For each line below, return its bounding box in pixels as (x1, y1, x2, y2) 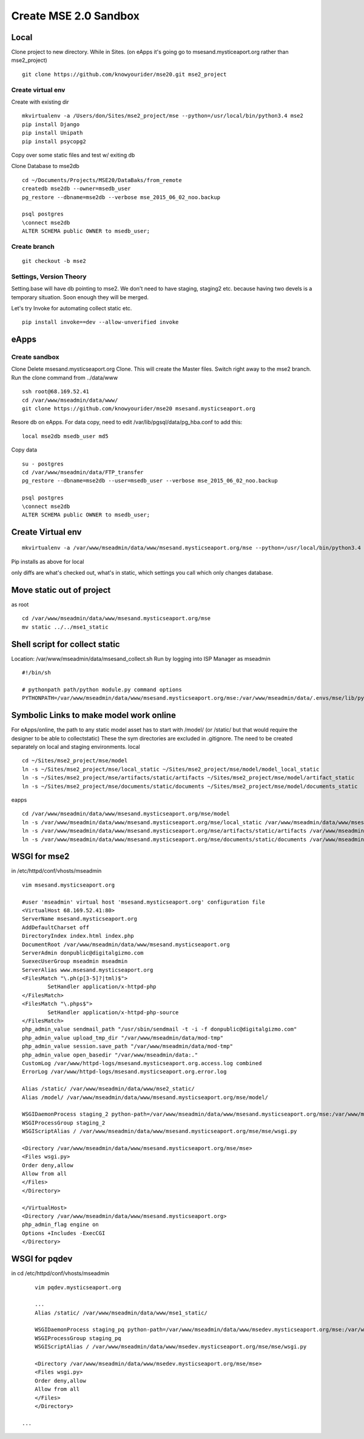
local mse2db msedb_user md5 (22, 433, 109, 439)
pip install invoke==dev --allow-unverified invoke (22, 319, 179, 326)
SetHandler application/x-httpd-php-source (47, 1009, 179, 1016)
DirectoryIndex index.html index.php (22, 932, 135, 940)
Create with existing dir (11, 98, 69, 106)
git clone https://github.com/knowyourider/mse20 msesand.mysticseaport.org (22, 405, 256, 412)
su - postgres (22, 460, 64, 467)
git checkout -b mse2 (22, 258, 86, 265)
